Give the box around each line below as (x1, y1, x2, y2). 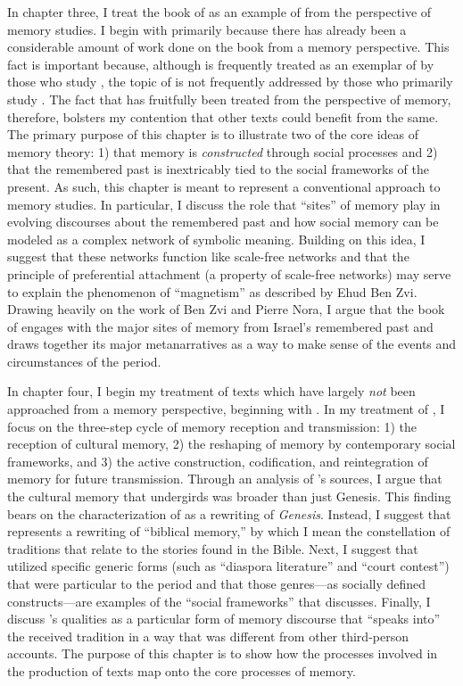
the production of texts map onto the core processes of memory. (7, 661, 356, 680)
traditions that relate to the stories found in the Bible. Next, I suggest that (7, 539, 418, 558)
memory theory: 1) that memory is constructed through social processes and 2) (7, 142, 438, 161)
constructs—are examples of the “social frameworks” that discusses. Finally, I (7, 591, 431, 610)
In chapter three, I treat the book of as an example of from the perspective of (7, 3, 432, 21)
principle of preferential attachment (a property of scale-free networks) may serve (7, 264, 451, 283)
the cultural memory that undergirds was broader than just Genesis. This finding (7, 487, 451, 506)
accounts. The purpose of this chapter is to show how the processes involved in (7, 644, 438, 663)
